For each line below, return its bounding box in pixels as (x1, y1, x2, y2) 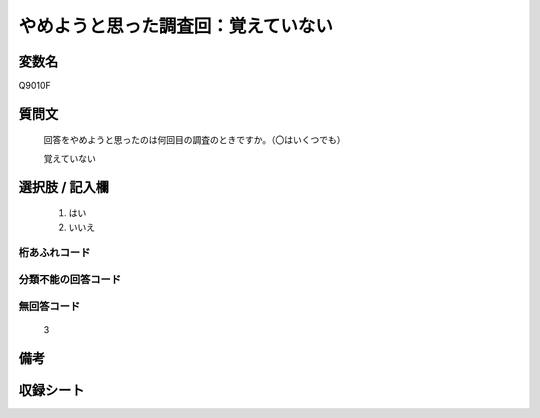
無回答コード (18, 299, 81, 313)
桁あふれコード (18, 246, 91, 260)
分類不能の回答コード (18, 272, 122, 286)
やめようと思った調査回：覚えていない (18, 15, 334, 37)
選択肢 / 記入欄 (18, 178, 110, 195)
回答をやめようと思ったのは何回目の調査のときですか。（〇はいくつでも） (43, 134, 346, 146)
